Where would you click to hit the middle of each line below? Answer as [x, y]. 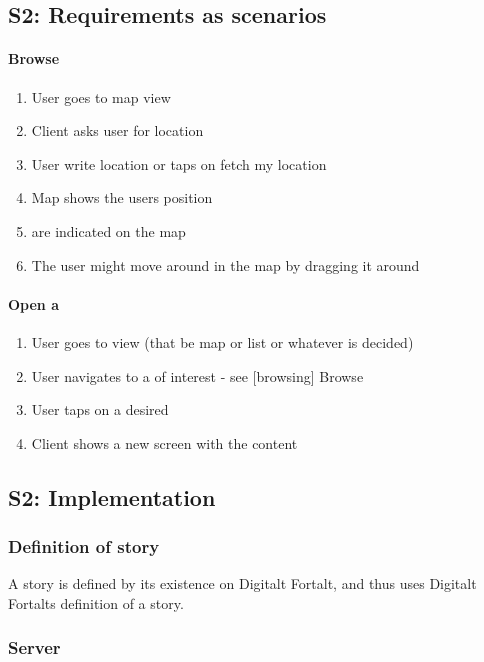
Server [34, 647]
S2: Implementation [112, 496]
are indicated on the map [108, 230]
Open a [34, 303]
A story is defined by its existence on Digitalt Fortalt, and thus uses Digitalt [242, 583]
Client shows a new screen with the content [164, 442]
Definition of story [84, 546]
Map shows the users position [122, 197]
